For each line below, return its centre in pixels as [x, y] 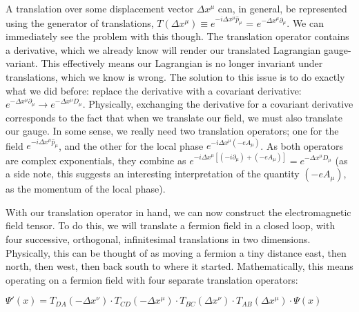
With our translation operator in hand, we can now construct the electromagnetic [178, 212]
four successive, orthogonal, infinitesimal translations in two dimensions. [158, 238]
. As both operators [302, 145]
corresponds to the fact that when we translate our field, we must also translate [174, 117]
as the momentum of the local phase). [86, 189]
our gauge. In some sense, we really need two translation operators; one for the [172, 131]
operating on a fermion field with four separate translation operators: [152, 279]
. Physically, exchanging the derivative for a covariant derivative [218, 104]
